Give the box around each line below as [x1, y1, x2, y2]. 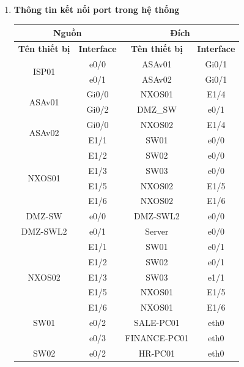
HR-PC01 [138, 346, 175, 359]
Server [145, 225, 169, 238]
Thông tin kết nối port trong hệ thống [13, 3, 180, 15]
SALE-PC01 [133, 316, 180, 329]
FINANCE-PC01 [125, 331, 189, 344]
